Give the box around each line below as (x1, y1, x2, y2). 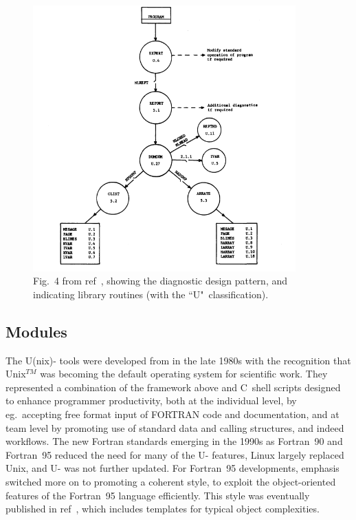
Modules (5, 320, 67, 342)
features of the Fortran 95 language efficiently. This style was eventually (5, 488, 310, 502)
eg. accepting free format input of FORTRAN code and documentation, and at (5, 407, 340, 422)
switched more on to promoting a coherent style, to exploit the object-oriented (5, 475, 336, 489)
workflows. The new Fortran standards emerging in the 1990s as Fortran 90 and (5, 434, 343, 448)
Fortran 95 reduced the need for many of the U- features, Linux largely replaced (5, 447, 344, 461)
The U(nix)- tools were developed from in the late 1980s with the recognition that (5, 353, 351, 367)
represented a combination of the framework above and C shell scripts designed (5, 379, 341, 394)
